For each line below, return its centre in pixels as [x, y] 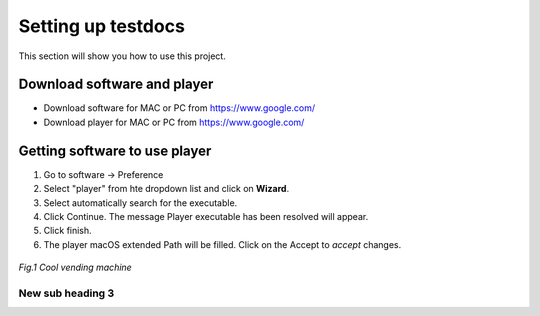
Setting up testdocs [101, 26]
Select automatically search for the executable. [140, 202]
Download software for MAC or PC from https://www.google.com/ [179, 108]
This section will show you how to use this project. [122, 56]
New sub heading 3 [66, 293]
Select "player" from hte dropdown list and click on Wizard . [166, 189]
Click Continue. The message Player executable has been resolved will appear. [206, 216]
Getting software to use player [115, 150]
